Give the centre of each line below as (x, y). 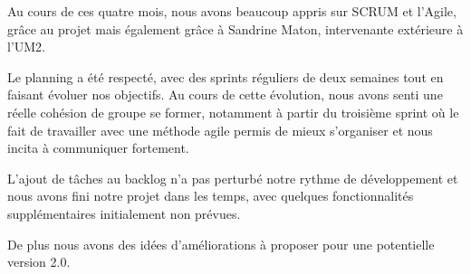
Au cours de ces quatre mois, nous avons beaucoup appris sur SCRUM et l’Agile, (232, 11)
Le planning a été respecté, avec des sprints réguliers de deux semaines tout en (226, 76)
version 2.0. (39, 262)
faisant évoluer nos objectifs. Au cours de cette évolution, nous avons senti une (225, 94)
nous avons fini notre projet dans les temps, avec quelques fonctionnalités (211, 196)
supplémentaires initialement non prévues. (124, 213)
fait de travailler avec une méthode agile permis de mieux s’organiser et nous (220, 130)
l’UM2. (27, 47)
